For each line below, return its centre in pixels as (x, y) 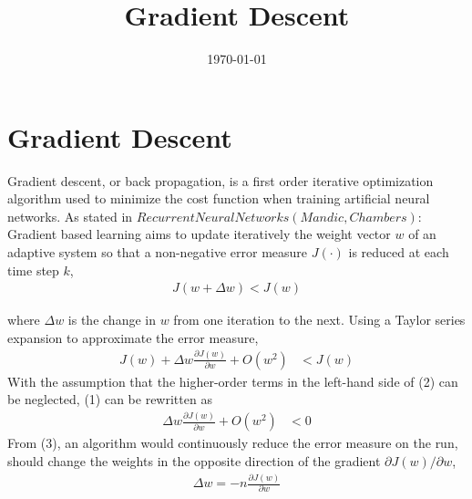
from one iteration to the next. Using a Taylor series (319, 320)
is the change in (112, 320)
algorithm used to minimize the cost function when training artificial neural (219, 198)
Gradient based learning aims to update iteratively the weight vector (199, 234)
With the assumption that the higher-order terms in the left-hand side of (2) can (233, 381)
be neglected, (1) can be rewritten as (110, 399)
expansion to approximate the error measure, (133, 337)
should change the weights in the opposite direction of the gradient (194, 461)
